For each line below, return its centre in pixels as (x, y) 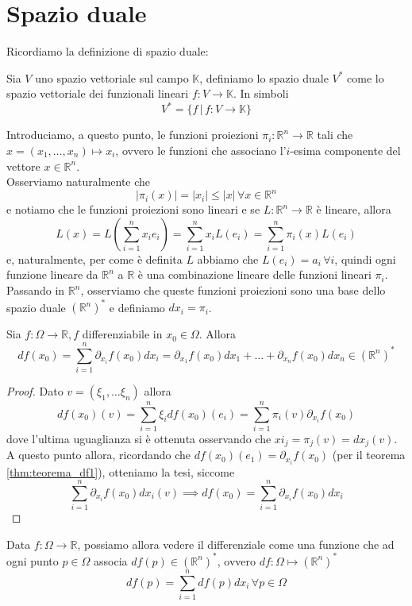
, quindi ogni (365, 259)
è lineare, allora (354, 209)
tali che (335, 135)
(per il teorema (369, 455)
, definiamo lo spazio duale (264, 77)
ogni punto (33, 560)
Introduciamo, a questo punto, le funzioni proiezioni (133, 135)
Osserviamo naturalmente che (79, 181)
